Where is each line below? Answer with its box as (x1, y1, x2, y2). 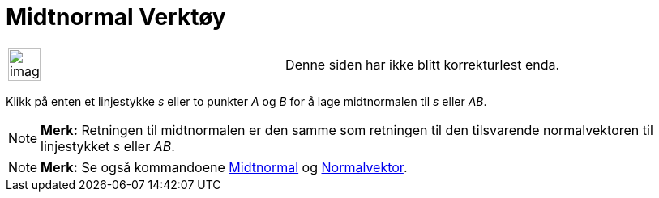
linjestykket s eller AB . (41, 137, 175, 154)
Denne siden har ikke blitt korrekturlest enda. (285, 56, 560, 73)
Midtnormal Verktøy (6, 3, 226, 31)
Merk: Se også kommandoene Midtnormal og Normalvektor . (41, 158, 408, 175)
